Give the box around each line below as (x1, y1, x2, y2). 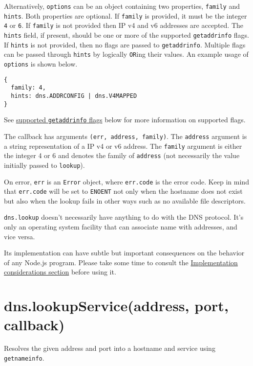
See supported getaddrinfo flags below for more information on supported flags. (4, 114, 246, 125)
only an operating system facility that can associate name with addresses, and (4, 222, 237, 232)
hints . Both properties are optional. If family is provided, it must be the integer (4, 10, 247, 21)
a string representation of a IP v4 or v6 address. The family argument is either (4, 140, 242, 151)
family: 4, (11, 84, 46, 91)
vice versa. (4, 231, 35, 241)
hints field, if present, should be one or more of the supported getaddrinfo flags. (4, 29, 249, 40)
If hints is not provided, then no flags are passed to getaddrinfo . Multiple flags (4, 39, 246, 49)
